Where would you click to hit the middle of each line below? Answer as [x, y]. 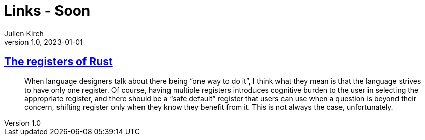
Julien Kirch [24, 33]
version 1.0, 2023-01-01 [44, 42]
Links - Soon [47, 11]
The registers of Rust [59, 62]
